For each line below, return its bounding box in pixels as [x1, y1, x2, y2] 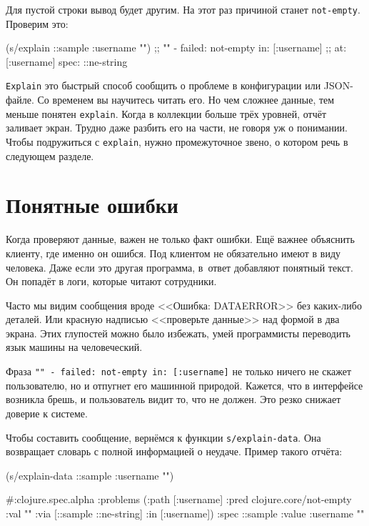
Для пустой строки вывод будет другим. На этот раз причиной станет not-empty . [6, 2, 360, 16]
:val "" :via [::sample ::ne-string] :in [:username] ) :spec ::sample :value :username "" [6, 505, 365, 520]
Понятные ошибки [6, 190, 178, 219]
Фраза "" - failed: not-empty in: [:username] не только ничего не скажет [6, 364, 352, 379]
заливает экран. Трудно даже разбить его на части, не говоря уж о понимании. [6, 120, 348, 135]
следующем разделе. [6, 148, 94, 163]
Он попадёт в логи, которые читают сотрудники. [6, 274, 217, 289]
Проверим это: [6, 16, 69, 31]
